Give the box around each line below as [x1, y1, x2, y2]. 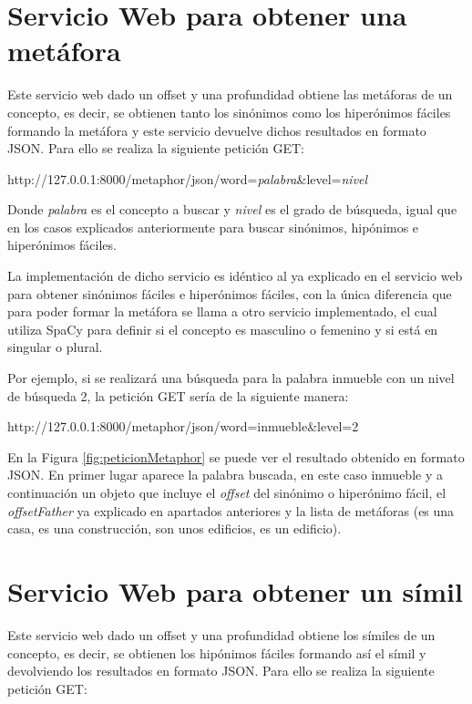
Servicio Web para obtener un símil [7, 572, 463, 609]
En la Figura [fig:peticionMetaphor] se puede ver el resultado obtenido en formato [7, 447, 465, 466]
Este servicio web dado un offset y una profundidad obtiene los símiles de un [7, 625, 436, 644]
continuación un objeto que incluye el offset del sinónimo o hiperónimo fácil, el [7, 483, 446, 502]
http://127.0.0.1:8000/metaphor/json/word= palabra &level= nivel [7, 169, 368, 188]
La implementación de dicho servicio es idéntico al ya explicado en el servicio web [7, 266, 463, 285]
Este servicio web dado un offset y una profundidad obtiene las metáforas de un [7, 85, 453, 104]
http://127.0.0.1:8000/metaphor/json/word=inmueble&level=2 [7, 417, 359, 436]
